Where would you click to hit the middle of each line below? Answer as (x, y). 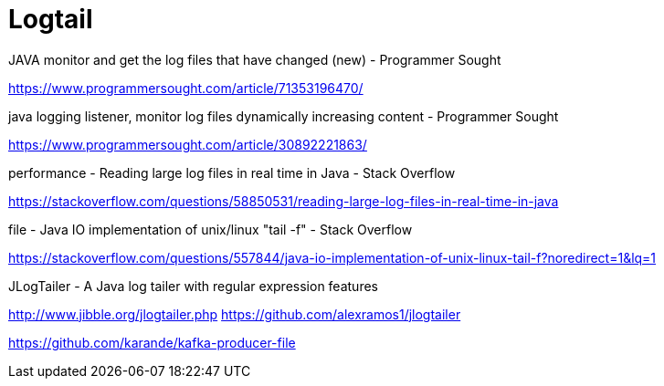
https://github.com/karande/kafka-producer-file (152, 342)
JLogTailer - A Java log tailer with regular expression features (193, 286)
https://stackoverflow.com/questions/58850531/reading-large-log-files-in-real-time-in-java (284, 201)
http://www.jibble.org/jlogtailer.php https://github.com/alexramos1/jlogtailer (235, 314)
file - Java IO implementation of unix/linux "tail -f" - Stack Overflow (211, 229)
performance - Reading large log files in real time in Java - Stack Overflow (232, 172)
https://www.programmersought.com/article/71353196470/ (186, 88)
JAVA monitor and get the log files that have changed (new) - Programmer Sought (255, 59)
